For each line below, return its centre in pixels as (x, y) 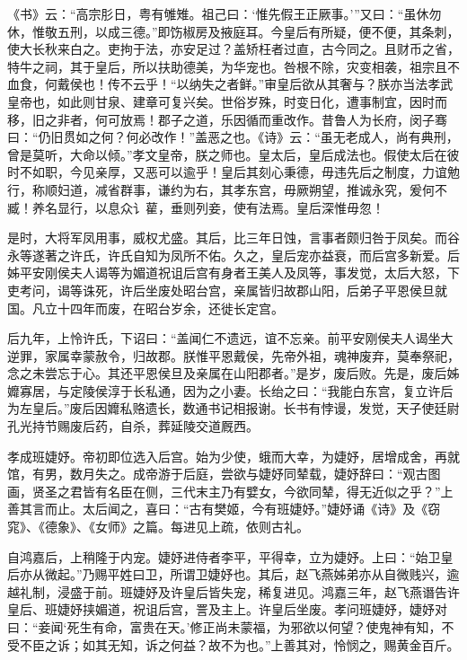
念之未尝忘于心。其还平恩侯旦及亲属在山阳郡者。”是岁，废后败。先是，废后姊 (233, 373)
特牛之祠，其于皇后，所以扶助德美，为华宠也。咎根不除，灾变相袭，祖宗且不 (233, 66)
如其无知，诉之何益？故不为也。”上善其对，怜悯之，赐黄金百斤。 (271, 644)
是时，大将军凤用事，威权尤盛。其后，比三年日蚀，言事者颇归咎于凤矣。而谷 (233, 238)
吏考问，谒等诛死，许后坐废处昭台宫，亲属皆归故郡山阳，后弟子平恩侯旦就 (227, 290)
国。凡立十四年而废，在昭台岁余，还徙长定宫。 (145, 308)
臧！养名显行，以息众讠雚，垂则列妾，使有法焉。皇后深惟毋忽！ (196, 207)
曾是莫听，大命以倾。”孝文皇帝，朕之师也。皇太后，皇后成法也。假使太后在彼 (233, 154)
